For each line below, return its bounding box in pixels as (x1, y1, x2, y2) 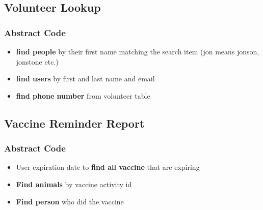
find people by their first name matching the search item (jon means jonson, (16, 46, 259, 56)
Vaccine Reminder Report (4, 115, 145, 131)
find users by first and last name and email (16, 73, 155, 84)
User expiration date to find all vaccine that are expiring (16, 162, 200, 172)
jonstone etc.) (16, 56, 59, 67)
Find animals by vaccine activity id (16, 178, 132, 189)
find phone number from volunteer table (16, 90, 150, 101)
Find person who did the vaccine (16, 196, 124, 206)
